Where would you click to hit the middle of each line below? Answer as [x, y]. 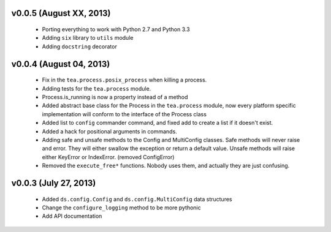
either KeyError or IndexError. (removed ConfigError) [108, 157]
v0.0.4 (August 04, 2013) [61, 64]
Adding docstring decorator [80, 47]
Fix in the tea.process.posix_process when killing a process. [124, 80]
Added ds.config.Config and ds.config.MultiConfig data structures [137, 199]
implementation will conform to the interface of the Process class [124, 114]
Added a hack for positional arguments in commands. [109, 131]
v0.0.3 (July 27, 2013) [54, 183]
